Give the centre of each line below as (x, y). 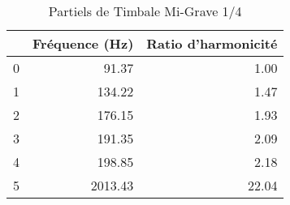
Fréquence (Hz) (83, 43)
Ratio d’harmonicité (212, 43)
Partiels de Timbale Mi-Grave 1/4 (145, 11)
